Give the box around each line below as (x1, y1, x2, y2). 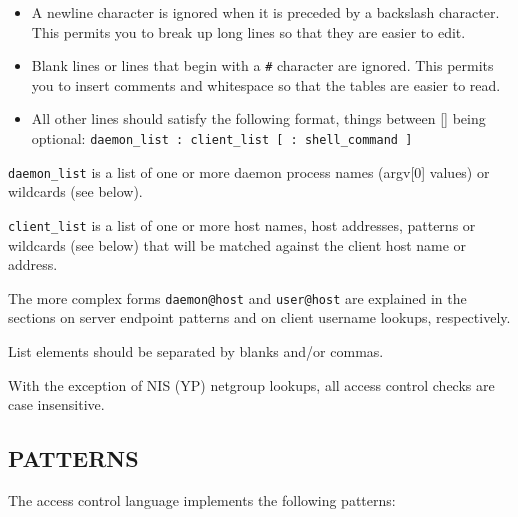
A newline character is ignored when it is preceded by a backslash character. (31, 2, 500, 22)
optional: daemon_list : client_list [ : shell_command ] (31, 128, 413, 149)
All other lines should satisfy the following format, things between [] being (31, 108, 486, 129)
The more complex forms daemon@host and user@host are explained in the (8, 287, 467, 308)
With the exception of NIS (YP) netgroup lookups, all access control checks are (8, 374, 495, 395)
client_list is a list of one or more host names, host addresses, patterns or (8, 214, 476, 235)
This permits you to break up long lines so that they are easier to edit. (31, 21, 466, 42)
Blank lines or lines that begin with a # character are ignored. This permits (31, 55, 494, 76)
